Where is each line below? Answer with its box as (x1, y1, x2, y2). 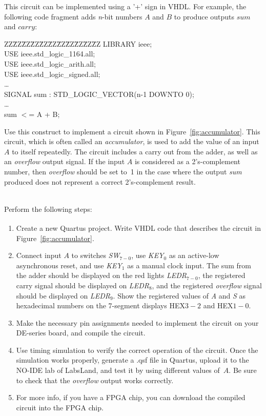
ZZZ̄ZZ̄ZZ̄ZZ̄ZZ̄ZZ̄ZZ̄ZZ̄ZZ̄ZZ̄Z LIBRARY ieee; (4, 38, 152, 49)
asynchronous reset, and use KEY (16, 260, 122, 270)
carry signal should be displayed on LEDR (16, 280, 149, 290)
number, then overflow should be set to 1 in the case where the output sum (4, 166, 242, 176)
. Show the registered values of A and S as (113, 290, 246, 301)
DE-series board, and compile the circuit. (16, 327, 146, 338)
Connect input (16, 250, 62, 261)
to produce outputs (174, 11, 235, 22)
